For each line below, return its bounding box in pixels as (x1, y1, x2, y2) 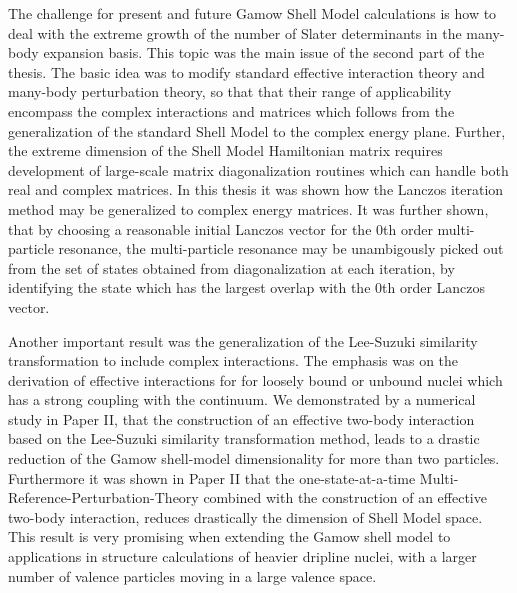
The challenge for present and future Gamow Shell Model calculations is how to (8, 3, 497, 23)
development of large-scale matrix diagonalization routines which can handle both (8, 159, 509, 180)
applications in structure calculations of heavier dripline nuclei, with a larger (8, 546, 477, 567)
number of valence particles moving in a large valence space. (8, 565, 377, 586)
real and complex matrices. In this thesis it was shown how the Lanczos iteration (8, 179, 504, 200)
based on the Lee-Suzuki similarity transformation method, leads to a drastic (8, 428, 480, 449)
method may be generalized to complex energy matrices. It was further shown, (8, 198, 489, 219)
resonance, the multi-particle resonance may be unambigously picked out (58, 238, 504, 259)
